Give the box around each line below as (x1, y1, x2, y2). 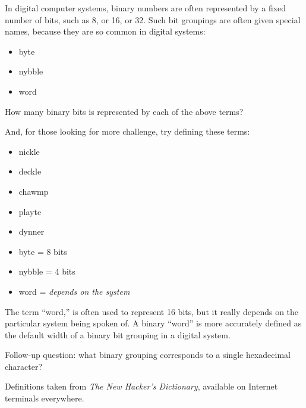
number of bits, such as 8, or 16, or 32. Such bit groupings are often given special (5, 13, 301, 26)
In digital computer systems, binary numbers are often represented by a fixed (5, 2, 286, 14)
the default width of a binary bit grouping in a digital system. (5, 328, 231, 341)
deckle (18, 165, 42, 177)
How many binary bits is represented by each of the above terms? (5, 105, 244, 117)
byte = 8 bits (18, 245, 67, 257)
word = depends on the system (18, 285, 130, 297)
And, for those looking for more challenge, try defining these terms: (5, 125, 250, 138)
